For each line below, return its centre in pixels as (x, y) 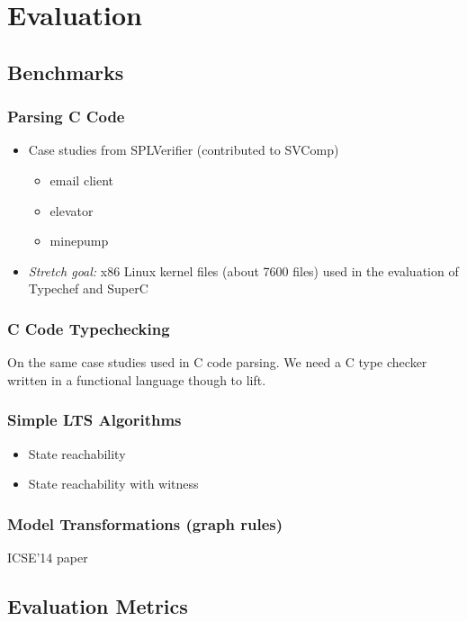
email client (81, 180)
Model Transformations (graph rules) (145, 523)
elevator (72, 210)
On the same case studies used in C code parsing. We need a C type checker (217, 362)
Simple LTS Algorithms (94, 420)
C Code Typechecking (89, 328)
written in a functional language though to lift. (137, 379)
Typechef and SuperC (88, 288)
